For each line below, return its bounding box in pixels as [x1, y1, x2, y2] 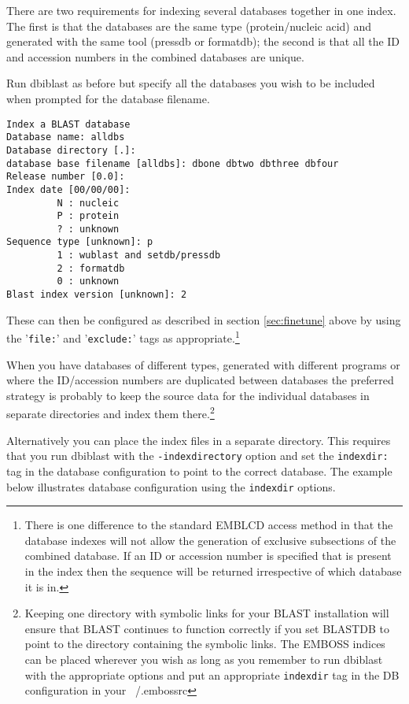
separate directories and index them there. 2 [6, 403, 215, 422]
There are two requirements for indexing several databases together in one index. [6, 2, 396, 18]
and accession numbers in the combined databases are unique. [6, 48, 304, 65]
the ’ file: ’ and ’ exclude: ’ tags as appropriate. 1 [6, 328, 240, 346]
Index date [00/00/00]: [6, 183, 131, 195]
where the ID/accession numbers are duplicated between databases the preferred [6, 372, 394, 388]
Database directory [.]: [6, 144, 136, 156]
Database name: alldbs [6, 132, 125, 143]
